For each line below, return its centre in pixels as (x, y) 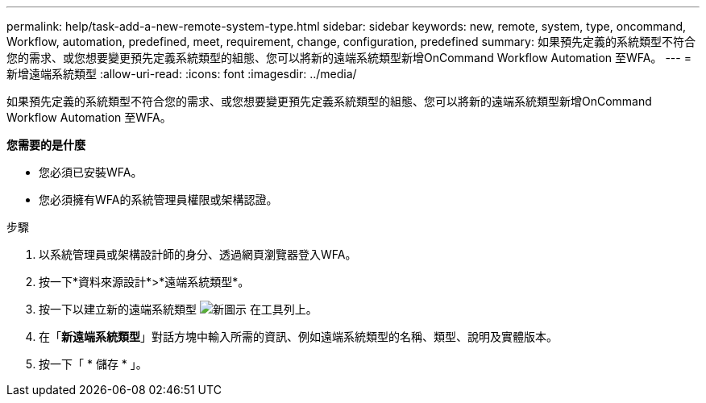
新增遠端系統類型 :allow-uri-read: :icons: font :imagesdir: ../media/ (182, 74)
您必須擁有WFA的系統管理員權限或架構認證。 (158, 199)
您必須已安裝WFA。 (91, 172)
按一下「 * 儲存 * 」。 (93, 364)
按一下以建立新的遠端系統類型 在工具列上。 (178, 309)
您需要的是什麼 (46, 145)
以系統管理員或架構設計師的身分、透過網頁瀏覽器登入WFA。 (198, 254)
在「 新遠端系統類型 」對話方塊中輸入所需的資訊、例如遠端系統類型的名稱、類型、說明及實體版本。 (298, 337)
